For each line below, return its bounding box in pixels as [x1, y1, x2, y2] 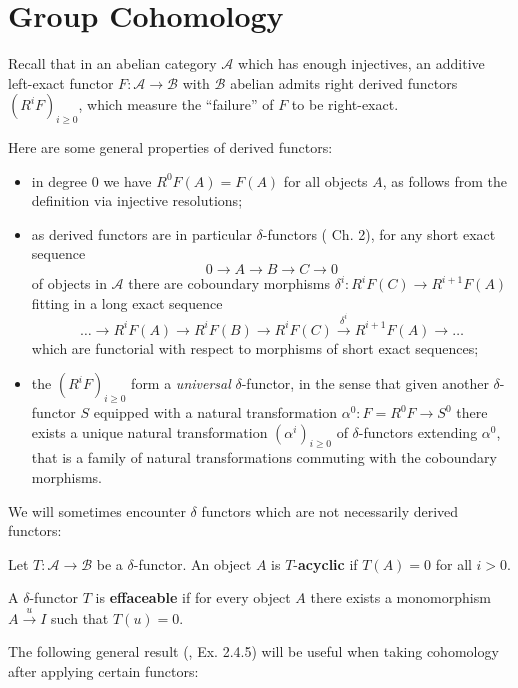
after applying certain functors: [8, 660, 199, 681]
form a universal [131, 373, 231, 394]
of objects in [31, 273, 107, 294]
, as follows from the [382, 170, 508, 191]
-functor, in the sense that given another [241, 373, 489, 394]
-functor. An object [133, 553, 252, 574]
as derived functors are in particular [31, 223, 252, 244]
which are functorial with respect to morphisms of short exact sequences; [31, 337, 479, 358]
